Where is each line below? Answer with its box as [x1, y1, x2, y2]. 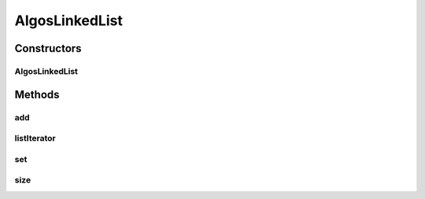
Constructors [14, 42, 82, 55]
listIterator [14, 133, 56, 144]
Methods [14, 87, 60, 101]
